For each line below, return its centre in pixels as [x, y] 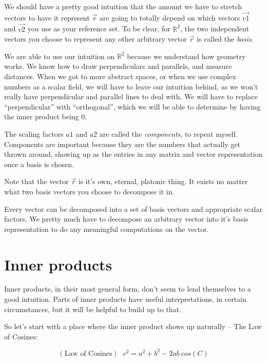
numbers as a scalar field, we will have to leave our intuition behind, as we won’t [131, 86]
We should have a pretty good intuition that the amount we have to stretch [123, 6]
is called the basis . [225, 39]
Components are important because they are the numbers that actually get [122, 144]
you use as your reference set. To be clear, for [99, 29]
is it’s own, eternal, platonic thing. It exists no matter [163, 181]
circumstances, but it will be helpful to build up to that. [93, 309]
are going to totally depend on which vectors [170, 17]
